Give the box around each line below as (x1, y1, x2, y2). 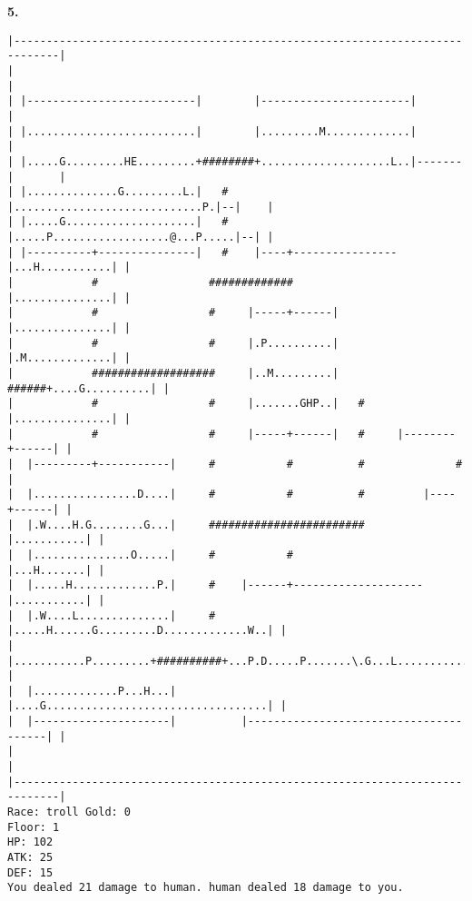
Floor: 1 (7, 820, 60, 834)
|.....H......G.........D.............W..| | (7, 624, 287, 638)
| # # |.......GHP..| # (7, 397, 365, 411)
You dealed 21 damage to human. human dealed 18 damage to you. (7, 881, 404, 895)
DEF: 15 (7, 866, 54, 879)
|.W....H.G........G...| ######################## (26, 518, 365, 531)
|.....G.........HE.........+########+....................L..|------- (20, 154, 463, 168)
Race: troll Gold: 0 (7, 806, 132, 819)
